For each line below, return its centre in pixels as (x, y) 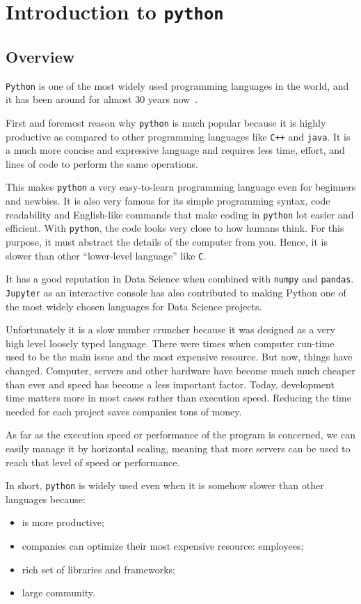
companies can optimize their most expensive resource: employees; (163, 545)
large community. (58, 593)
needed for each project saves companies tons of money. (124, 411)
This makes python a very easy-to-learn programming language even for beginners (181, 187)
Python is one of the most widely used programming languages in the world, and (177, 85)
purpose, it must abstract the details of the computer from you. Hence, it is (167, 242)
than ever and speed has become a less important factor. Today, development (170, 384)
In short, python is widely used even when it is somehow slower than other (165, 485)
